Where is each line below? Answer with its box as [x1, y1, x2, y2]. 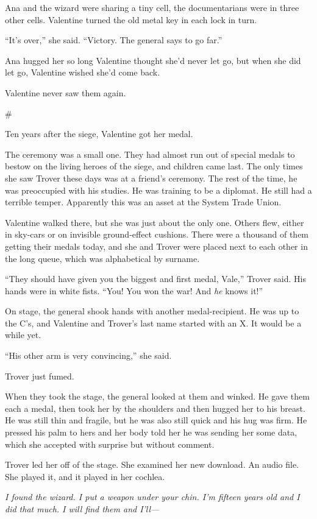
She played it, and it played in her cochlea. [5, 470, 165, 482]
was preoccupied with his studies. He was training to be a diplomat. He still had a [5, 183, 312, 196]
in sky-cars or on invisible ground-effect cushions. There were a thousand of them [5, 228, 309, 241]
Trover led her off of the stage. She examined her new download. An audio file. [5, 458, 299, 471]
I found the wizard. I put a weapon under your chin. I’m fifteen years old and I [5, 490, 300, 503]
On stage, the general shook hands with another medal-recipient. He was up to [5, 305, 299, 317]
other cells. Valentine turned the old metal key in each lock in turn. [5, 13, 257, 26]
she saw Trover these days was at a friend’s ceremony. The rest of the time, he [5, 171, 297, 184]
